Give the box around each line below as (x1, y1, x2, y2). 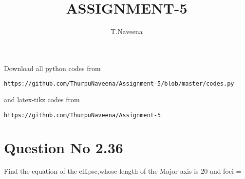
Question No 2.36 (4, 138, 123, 158)
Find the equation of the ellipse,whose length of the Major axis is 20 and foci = (4, 166, 242, 176)
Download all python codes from (4, 63, 101, 73)
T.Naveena (111, 26, 143, 36)
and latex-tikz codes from (4, 94, 80, 104)
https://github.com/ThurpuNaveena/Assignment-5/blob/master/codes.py (4, 80, 234, 88)
